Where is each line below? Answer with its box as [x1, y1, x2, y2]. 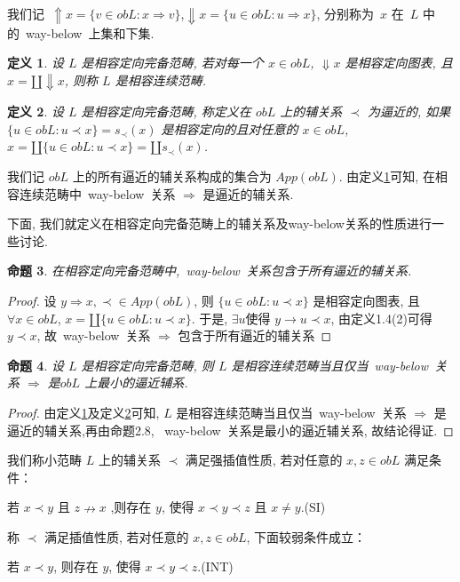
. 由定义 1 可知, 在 [338, 166, 435, 185]
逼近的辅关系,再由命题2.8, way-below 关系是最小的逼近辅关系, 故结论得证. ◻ [7, 420, 454, 439]
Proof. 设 [7, 291, 57, 309]
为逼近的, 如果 [367, 102, 451, 121]
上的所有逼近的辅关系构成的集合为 [72, 166, 272, 185]
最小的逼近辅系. [97, 373, 188, 392]
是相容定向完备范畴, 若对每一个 [81, 53, 264, 72]
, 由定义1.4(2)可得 [330, 308, 432, 327]
